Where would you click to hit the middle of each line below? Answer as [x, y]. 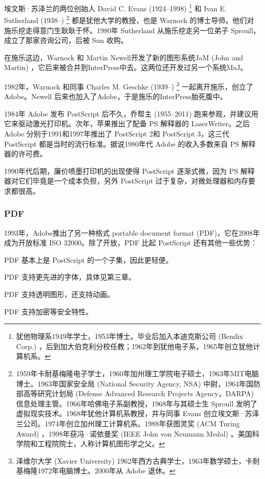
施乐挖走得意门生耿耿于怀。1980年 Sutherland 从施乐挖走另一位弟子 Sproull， [132, 30]
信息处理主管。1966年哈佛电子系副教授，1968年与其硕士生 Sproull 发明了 [137, 403]
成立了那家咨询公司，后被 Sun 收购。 [66, 40]
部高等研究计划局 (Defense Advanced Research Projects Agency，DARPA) [135, 393]
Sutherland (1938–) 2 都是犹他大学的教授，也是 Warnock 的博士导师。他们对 [129, 19]
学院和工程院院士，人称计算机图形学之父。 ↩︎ [90, 443]
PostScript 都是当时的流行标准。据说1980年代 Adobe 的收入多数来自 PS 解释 [130, 143]
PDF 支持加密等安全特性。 [49, 311]
